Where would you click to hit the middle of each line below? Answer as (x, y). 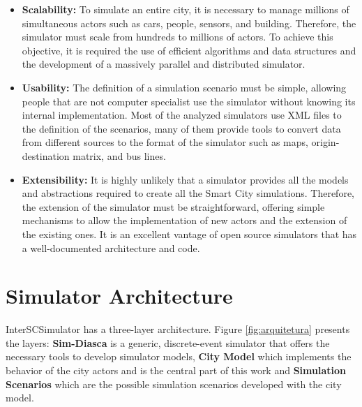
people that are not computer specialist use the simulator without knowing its (189, 101)
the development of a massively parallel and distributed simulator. (164, 64)
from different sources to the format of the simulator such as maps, (165, 142)
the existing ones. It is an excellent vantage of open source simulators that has (189, 234)
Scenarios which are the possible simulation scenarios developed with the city (174, 384)
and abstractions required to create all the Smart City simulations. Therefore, (188, 193)
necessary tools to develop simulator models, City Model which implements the (179, 356)
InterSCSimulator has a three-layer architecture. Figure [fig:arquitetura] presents (178, 329)
